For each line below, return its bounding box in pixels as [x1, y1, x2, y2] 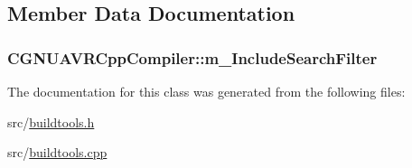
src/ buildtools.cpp [7, 143, 108, 162]
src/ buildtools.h [7, 112, 95, 131]
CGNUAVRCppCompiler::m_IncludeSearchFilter [7, 46, 378, 69]
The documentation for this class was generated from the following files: [7, 82, 406, 100]
